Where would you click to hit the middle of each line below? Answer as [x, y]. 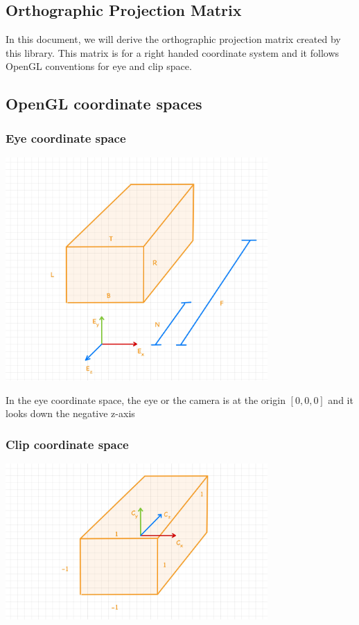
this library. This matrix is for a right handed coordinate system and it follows [173, 52]
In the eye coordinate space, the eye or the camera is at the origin [146, 399]
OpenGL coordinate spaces [104, 104]
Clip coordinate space [67, 444]
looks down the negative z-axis [70, 413]
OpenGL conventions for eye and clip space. [99, 66]
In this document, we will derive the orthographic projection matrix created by [173, 39]
